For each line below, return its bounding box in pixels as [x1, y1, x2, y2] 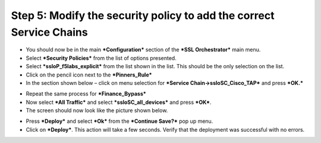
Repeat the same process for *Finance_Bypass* [26, 90, 147, 97]
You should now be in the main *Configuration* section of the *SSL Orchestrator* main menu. [26, 46, 261, 53]
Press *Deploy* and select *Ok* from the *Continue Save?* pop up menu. [26, 117, 213, 125]
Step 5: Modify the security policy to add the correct [11, 9, 275, 22]
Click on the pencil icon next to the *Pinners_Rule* [26, 71, 152, 78]
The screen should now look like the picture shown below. [26, 107, 168, 114]
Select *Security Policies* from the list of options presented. [26, 54, 177, 62]
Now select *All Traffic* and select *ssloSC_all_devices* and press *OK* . [26, 98, 212, 106]
